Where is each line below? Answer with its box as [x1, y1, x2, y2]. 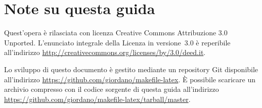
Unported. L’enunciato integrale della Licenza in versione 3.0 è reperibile [4, 37, 231, 47]
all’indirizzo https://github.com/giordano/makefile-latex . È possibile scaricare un [4, 74, 255, 84]
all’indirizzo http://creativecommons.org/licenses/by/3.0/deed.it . [4, 47, 206, 58]
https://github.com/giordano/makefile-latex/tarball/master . [4, 93, 191, 104]
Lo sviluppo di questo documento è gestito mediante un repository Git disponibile [4, 64, 258, 74]
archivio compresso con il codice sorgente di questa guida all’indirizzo [4, 84, 219, 94]
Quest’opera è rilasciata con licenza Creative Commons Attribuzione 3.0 [4, 27, 228, 38]
